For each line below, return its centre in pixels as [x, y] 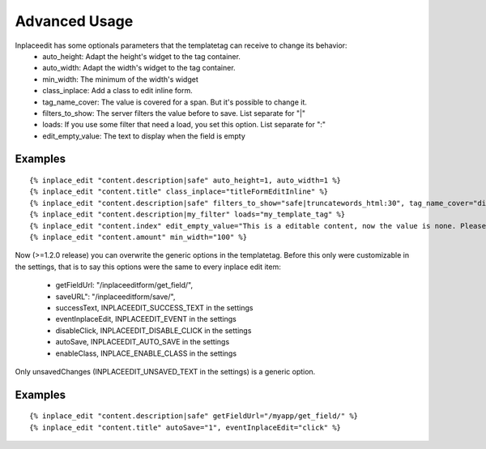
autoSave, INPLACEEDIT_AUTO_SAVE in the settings [143, 342]
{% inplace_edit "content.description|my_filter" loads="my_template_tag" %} [188, 214]
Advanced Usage [74, 21]
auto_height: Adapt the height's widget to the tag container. [141, 56]
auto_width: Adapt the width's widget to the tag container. [139, 68]
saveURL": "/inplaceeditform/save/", [115, 297]
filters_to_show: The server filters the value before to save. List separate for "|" [174, 113]
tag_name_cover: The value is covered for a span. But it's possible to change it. [175, 102]
